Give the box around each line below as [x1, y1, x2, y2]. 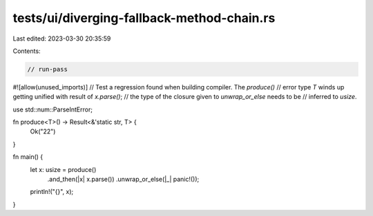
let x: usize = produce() [30, 165, 97, 173]
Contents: [12, 47, 41, 55]
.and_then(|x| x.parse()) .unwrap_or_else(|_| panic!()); [47, 175, 200, 184]
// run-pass [27, 65, 68, 73]
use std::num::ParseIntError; [12, 105, 93, 114]
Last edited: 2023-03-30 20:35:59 [12, 34, 111, 43]
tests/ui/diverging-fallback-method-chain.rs [12, 10, 276, 25]
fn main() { [12, 153, 44, 161]
